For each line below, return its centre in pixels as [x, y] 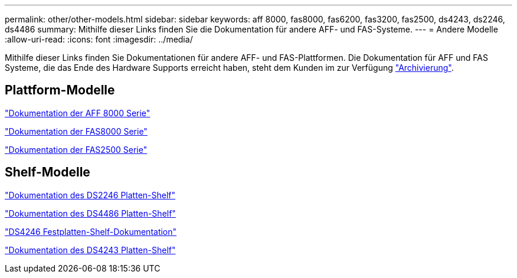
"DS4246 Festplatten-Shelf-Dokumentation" [91, 231]
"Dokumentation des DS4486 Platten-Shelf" [90, 213]
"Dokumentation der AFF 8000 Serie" [78, 113]
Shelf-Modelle [48, 172]
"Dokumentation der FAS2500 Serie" [76, 149]
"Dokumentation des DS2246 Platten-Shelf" [90, 195]
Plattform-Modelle [60, 90]
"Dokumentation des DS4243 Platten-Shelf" [90, 250]
